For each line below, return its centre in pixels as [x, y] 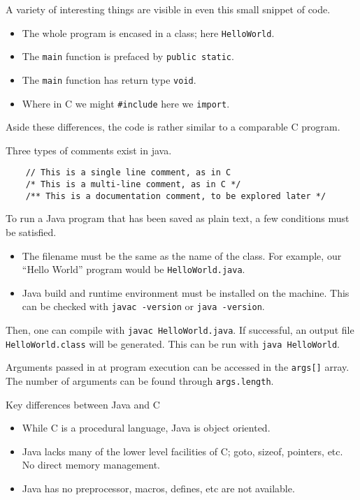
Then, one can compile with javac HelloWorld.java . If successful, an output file [180, 330]
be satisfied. [31, 231]
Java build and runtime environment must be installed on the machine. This [186, 292]
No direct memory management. [91, 465]
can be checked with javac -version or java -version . [143, 306]
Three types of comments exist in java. [89, 150]
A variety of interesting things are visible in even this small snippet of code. [168, 9]
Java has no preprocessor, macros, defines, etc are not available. [158, 488]
